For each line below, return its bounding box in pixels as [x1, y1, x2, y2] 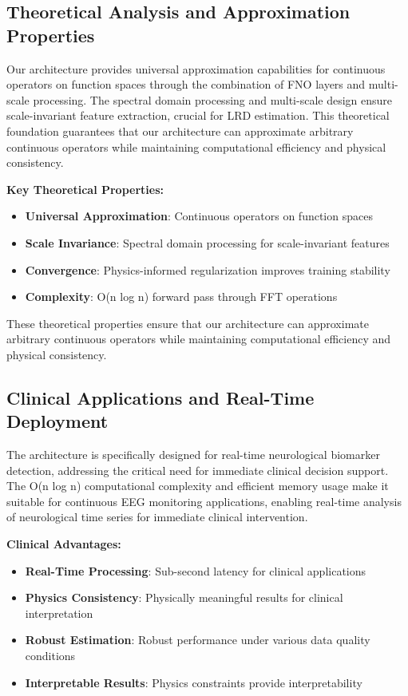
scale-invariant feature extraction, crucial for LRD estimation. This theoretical [6, 107, 390, 124]
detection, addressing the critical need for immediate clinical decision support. [6, 461, 389, 478]
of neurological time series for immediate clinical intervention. [6, 508, 308, 525]
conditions [25, 647, 76, 664]
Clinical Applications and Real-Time [6, 385, 315, 409]
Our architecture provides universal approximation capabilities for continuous [6, 60, 386, 77]
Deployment [6, 409, 109, 433]
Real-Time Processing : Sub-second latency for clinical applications [25, 562, 366, 579]
